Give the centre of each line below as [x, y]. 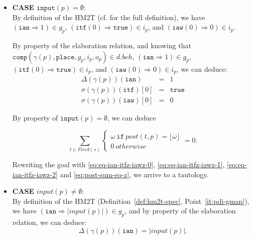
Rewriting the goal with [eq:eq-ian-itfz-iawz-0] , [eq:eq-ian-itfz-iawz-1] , [118, 164]
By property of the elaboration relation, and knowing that [102, 45]
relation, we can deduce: [49, 222]
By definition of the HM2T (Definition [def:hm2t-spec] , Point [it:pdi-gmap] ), [131, 201]
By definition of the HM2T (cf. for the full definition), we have [109, 17]
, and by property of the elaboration [180, 211]
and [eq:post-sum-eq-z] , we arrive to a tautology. [134, 174]
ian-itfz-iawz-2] [35, 174]
